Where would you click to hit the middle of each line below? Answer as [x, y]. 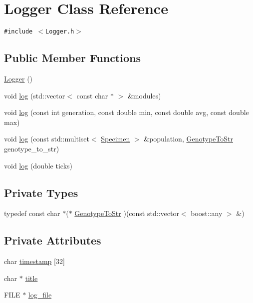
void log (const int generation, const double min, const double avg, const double [126, 112]
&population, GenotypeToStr [188, 139]
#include [18, 32]
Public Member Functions [72, 58]
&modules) [144, 95]
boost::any [207, 213]
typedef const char [32, 213]
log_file [40, 295]
